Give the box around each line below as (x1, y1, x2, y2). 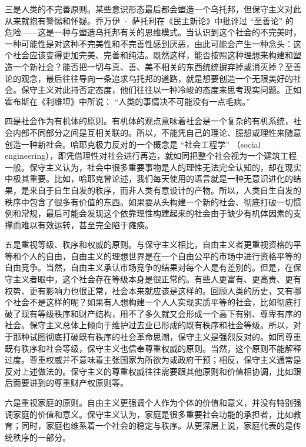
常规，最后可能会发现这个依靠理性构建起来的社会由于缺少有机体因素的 (21, 207, 293, 219)
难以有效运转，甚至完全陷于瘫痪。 (21, 218, 153, 231)
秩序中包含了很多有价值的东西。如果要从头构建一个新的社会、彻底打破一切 (5, 195, 293, 208)
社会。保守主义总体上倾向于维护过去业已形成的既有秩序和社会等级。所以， (5, 319, 293, 331)
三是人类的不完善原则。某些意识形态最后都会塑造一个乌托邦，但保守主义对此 (5, 3, 301, 15)
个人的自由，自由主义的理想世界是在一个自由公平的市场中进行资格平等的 (21, 249, 301, 262)
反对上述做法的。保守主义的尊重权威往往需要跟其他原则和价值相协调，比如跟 (5, 365, 301, 377)
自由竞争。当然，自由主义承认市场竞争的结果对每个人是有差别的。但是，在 (5, 261, 293, 273)
